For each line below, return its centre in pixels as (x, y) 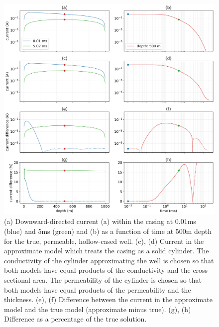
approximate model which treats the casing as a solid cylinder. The (107, 251)
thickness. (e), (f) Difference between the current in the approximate (108, 299)
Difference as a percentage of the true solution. (75, 319)
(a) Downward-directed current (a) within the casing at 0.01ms (100, 221)
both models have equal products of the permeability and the (98, 289)
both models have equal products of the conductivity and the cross (106, 270)
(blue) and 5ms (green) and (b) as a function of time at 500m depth (108, 231)
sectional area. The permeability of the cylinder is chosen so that (103, 279)
